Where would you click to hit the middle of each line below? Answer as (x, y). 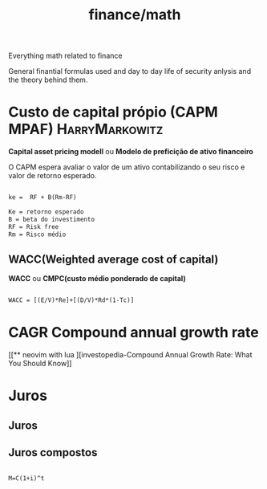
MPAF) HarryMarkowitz (86, 129)
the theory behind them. (48, 80)
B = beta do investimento (51, 219)
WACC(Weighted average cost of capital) (113, 259)
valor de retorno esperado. (53, 176)
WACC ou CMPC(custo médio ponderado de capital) (97, 279)
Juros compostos (53, 452)
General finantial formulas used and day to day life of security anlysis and (129, 71)
